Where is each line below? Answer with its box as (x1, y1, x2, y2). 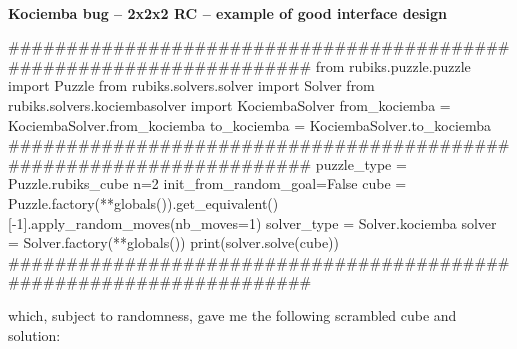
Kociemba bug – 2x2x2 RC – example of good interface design (8, 2, 447, 23)
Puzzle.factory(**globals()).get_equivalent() (8, 192, 279, 213)
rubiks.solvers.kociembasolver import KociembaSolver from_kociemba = (8, 94, 451, 115)
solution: (8, 324, 61, 345)
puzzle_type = (315, 153, 407, 174)
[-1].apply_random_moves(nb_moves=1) (8, 212, 262, 233)
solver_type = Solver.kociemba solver (266, 212, 497, 233)
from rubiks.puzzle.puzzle (315, 55, 471, 76)
